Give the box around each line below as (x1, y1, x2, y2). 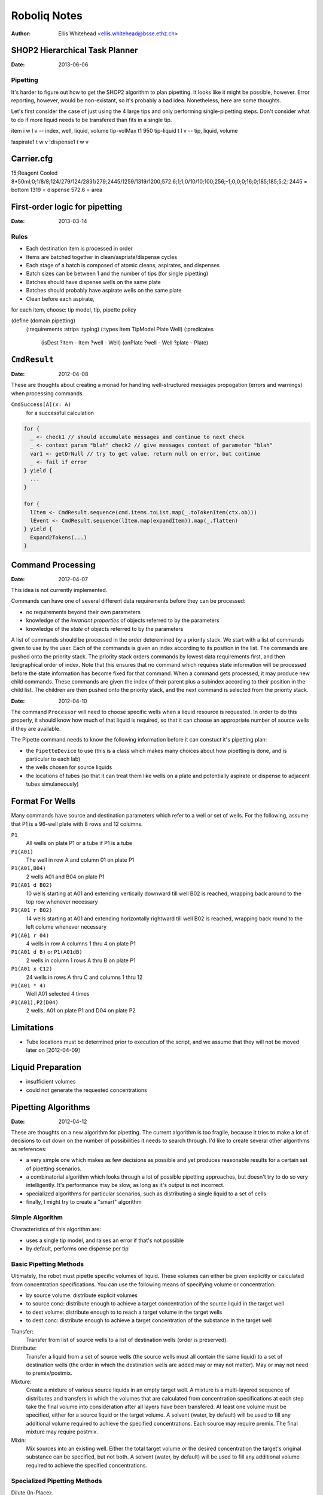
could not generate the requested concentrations (26, 1086, 148, 1094)
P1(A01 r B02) (11, 907, 53, 914)
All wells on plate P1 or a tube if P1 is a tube (26, 840, 133, 847)
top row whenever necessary (26, 898, 98, 905)
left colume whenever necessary (26, 923, 107, 930)
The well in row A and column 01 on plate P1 (26, 856, 135, 864)
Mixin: (11, 1436, 26, 1444)
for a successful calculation (26, 409, 95, 416)
